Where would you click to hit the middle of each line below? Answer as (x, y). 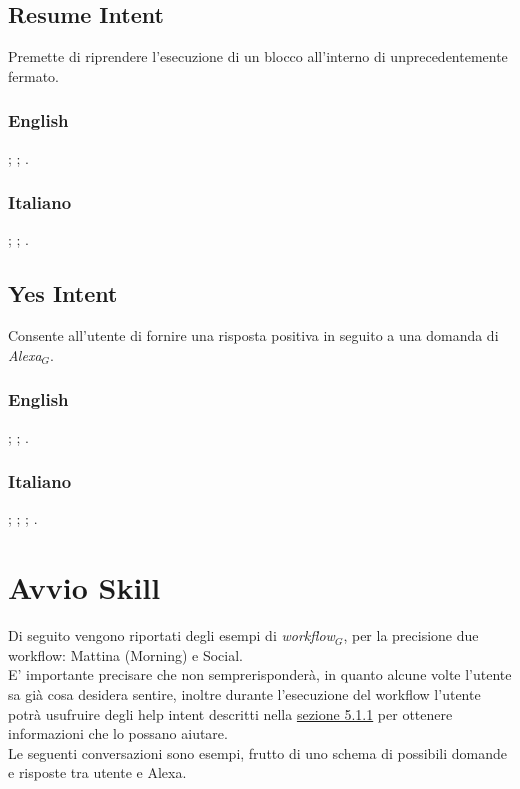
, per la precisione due (411, 635)
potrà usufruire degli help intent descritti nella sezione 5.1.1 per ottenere (230, 713)
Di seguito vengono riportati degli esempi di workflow (171, 635)
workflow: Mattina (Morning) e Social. (126, 654)
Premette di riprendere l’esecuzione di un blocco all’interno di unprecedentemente (258, 56)
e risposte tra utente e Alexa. (97, 772)
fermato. (33, 75)
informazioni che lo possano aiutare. (118, 733)
